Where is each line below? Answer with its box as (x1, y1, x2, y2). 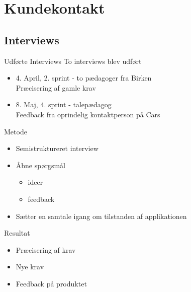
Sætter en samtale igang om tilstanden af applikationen (16, 210, 187, 221)
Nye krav (16, 261, 44, 272)
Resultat (4, 228, 30, 238)
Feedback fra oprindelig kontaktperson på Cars (16, 109, 160, 119)
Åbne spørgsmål (16, 160, 65, 170)
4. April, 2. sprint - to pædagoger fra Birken (16, 72, 152, 83)
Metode (4, 126, 27, 136)
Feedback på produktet (16, 278, 87, 288)
